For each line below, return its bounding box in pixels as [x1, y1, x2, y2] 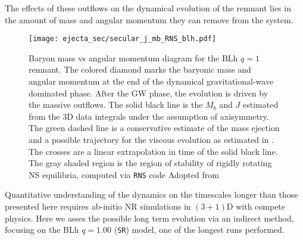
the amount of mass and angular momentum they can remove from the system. [5, 13, 293, 26]
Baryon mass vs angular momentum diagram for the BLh [29, 51, 238, 64]
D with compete [226, 200, 286, 213]
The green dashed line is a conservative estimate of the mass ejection [29, 121, 280, 134]
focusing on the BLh [5, 223, 79, 236]
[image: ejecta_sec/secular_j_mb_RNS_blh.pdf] [29, 35, 216, 43]
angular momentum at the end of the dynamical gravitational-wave [29, 75, 274, 88]
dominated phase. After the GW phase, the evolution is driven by [29, 86, 268, 99]
